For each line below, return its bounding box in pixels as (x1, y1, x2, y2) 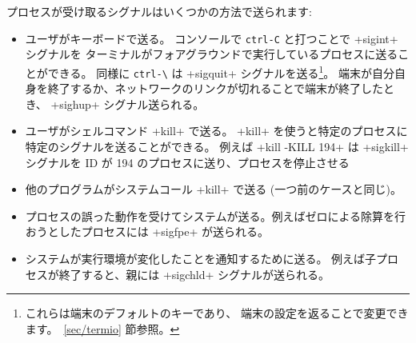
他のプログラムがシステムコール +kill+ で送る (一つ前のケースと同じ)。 (25, 181, 402, 197)
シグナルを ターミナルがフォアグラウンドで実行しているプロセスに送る (25, 46, 398, 62)
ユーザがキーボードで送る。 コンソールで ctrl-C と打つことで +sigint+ (25, 30, 398, 46)
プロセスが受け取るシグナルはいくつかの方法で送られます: (6, 3, 312, 19)
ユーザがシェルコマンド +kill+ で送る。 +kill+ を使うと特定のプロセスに (25, 122, 408, 139)
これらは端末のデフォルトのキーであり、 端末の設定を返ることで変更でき (25, 305, 409, 321)
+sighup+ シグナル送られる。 (50, 95, 205, 112)
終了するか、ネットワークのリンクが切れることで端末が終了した (47, 80, 384, 97)
